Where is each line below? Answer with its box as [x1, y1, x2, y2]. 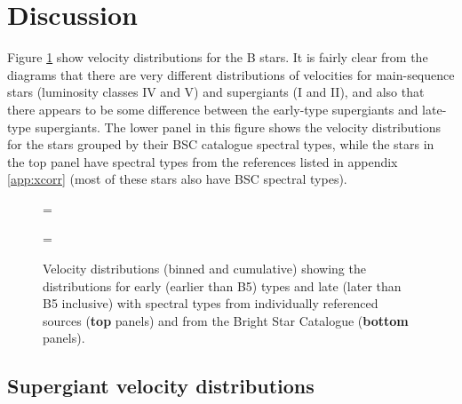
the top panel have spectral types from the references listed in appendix [7, 152, 398, 170]
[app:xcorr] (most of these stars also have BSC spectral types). [7, 170, 347, 188]
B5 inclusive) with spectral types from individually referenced [43, 294, 378, 313]
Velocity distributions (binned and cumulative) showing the [43, 259, 366, 278]
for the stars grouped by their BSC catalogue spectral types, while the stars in [7, 135, 434, 154]
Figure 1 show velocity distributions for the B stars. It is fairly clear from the [7, 48, 428, 67]
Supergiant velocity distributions [7, 372, 315, 400]
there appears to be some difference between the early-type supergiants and [7, 99, 418, 118]
